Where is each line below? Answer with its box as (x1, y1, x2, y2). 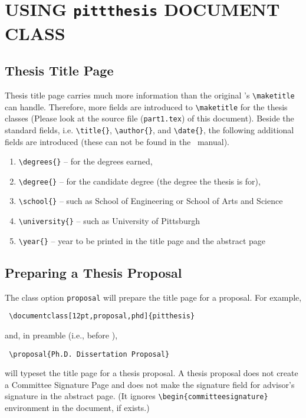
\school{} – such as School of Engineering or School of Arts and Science (18, 195, 283, 207)
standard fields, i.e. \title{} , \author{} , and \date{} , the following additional (5, 123, 294, 136)
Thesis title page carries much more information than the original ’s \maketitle (5, 88, 295, 101)
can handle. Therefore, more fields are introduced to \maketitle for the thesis (5, 100, 288, 113)
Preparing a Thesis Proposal (5, 263, 182, 281)
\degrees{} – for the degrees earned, (18, 155, 153, 167)
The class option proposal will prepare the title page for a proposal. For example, (5, 291, 302, 303)
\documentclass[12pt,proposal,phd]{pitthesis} (9, 312, 195, 321)
